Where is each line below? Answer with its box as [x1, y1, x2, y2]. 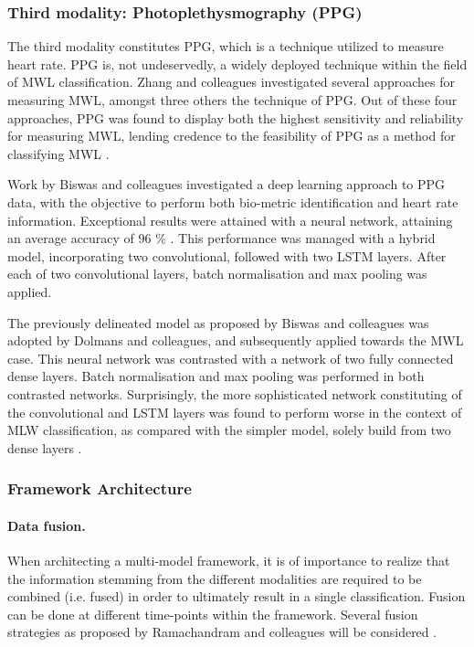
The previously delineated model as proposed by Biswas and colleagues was [7, 313, 429, 332]
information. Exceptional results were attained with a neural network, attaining [7, 210, 453, 229]
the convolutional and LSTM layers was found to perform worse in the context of [7, 402, 462, 421]
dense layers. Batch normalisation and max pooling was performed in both [7, 366, 425, 386]
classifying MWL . [7, 143, 110, 163]
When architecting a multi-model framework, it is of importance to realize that [7, 550, 450, 569]
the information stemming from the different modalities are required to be [7, 568, 422, 588]
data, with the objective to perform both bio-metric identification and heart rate [7, 192, 458, 211]
